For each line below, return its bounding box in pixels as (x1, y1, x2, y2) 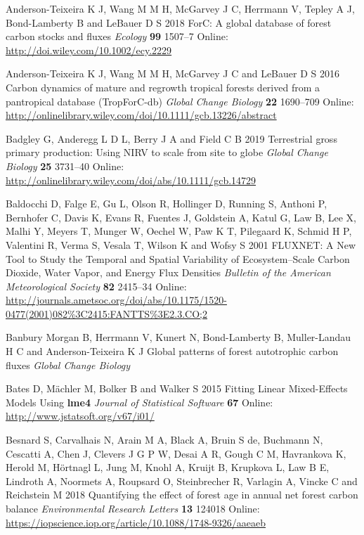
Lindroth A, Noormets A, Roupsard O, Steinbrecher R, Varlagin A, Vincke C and (6, 473, 358, 488)
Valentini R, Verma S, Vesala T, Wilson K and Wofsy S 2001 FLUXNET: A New (6, 237, 356, 252)
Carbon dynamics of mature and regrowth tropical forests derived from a (6, 79, 320, 94)
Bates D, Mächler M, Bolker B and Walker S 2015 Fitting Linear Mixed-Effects (6, 381, 348, 396)
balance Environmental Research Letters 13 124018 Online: (6, 501, 260, 515)
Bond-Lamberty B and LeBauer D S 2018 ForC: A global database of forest (6, 15, 332, 30)
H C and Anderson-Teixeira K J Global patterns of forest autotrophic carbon (6, 344, 339, 359)
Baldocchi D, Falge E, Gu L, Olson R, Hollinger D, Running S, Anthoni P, (6, 196, 327, 211)
